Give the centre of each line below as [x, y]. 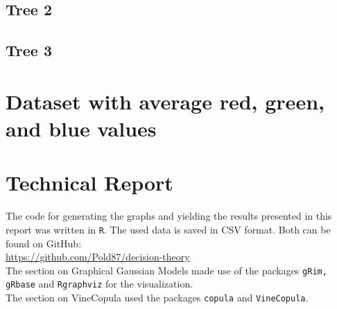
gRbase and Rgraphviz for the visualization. [100, 284]
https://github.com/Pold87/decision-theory [98, 257]
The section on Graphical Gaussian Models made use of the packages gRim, [166, 270]
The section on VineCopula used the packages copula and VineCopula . [157, 297]
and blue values [81, 128]
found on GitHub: [44, 243]
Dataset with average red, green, [165, 101]
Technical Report [89, 183]
